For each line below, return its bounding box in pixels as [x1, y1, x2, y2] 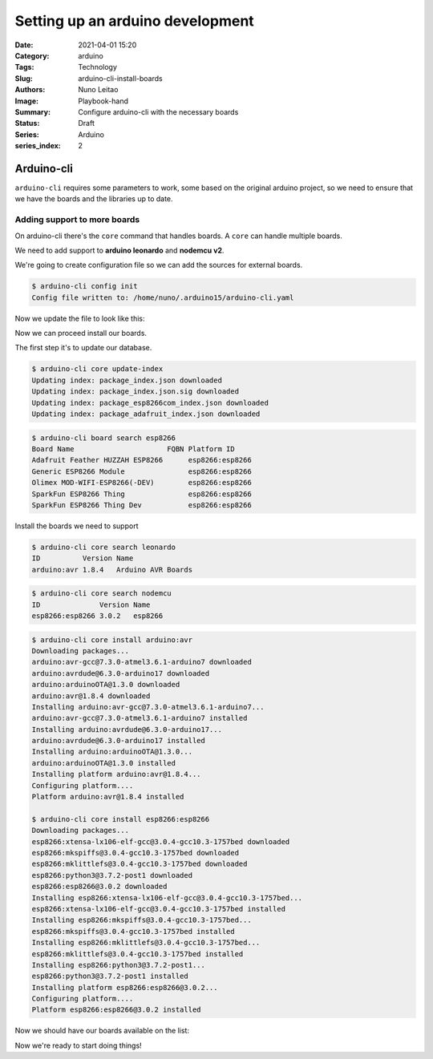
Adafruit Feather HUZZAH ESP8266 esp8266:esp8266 [31, 455, 252, 465]
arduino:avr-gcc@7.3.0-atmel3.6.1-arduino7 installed [31, 713, 248, 723]
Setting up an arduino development [14, 12, 254, 30]
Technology [78, 63, 118, 72]
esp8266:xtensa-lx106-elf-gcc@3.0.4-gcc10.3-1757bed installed [31, 904, 286, 913]
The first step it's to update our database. [14, 343, 152, 353]
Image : [14, 96, 39, 106]
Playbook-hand [78, 96, 128, 106]
